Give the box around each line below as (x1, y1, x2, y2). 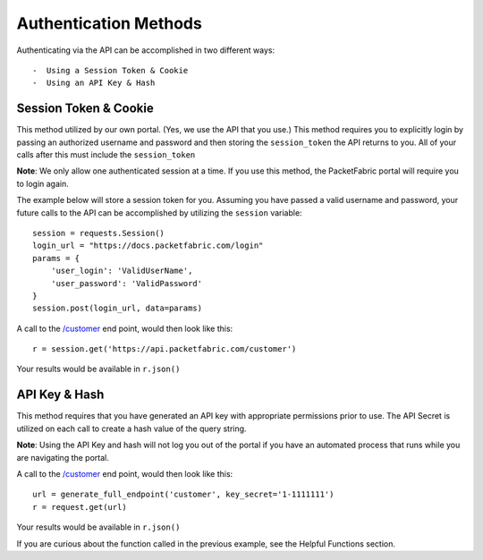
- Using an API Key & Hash (32, 78, 156, 89)
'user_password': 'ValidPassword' (50, 278, 203, 288)
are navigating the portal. (16, 452, 109, 462)
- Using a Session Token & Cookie (32, 65, 189, 75)
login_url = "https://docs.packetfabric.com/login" (32, 241, 264, 250)
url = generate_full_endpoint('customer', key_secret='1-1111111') (32, 489, 335, 500)
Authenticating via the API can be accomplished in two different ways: (16, 45, 275, 55)
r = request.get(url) (32, 502, 127, 512)
